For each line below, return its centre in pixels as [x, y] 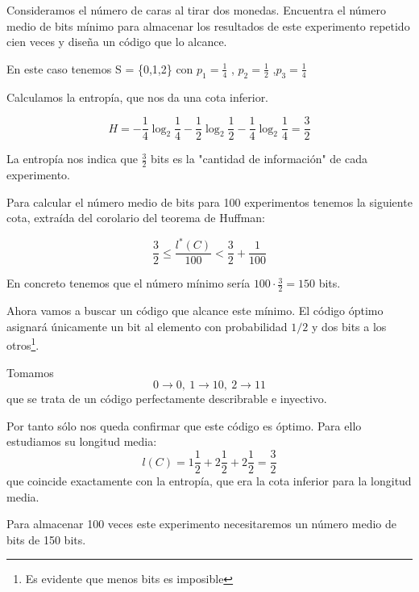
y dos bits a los [349, 326]
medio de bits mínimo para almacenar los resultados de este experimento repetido [208, 25]
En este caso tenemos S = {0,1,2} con [100, 68]
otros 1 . [23, 344]
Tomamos [30, 372]
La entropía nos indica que [72, 159]
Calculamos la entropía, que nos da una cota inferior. [138, 97]
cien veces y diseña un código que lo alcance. [117, 42]
